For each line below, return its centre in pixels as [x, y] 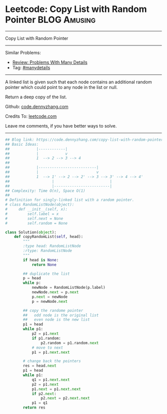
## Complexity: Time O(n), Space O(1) [45, 191]
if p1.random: [46, 338]
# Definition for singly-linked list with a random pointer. [70, 200]
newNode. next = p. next [55, 292]
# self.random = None [37, 223]
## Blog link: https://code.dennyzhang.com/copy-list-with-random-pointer [84, 140]
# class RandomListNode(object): [40, 205]
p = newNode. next [50, 301]
